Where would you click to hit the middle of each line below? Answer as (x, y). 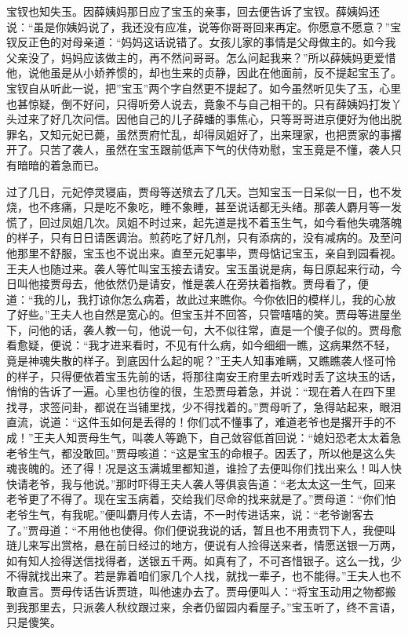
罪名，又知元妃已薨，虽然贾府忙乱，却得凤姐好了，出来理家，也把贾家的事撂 (204, 134)
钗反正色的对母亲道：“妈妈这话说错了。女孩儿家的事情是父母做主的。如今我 (201, 42)
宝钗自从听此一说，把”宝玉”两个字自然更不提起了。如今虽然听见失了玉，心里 (204, 88)
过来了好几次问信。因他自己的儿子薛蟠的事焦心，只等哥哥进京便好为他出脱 (209, 119)
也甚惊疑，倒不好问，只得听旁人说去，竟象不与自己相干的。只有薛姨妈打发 (199, 103)
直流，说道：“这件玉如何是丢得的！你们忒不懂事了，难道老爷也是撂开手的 (196, 422)
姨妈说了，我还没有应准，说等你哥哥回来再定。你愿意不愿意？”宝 (234, 26)
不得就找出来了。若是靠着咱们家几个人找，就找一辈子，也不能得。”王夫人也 (199, 576)
